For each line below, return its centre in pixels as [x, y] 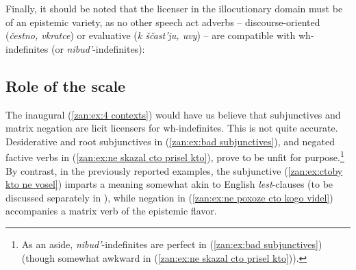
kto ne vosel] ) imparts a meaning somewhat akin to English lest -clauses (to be [169, 184]
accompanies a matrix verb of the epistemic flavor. [111, 211]
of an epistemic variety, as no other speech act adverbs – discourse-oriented [163, 22]
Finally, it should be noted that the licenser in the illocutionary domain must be [174, 8]
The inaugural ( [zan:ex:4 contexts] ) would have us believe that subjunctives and [173, 114]
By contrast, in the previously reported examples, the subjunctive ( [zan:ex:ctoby [174, 170]
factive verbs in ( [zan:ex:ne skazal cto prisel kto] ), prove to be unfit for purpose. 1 [175, 156]
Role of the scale [66, 85]
